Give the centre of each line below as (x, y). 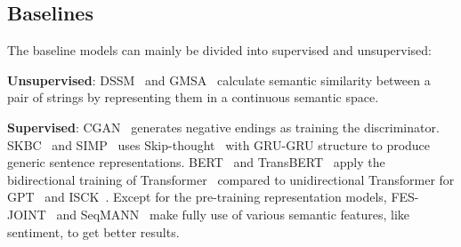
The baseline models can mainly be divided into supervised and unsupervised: (219, 50)
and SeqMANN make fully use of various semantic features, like (233, 214)
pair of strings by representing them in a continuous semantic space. (193, 97)
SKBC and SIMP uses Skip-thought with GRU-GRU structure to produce (219, 144)
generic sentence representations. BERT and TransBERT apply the (196, 162)
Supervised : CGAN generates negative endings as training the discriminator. (223, 127)
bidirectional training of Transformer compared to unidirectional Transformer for (231, 179)
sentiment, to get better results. (93, 231)
